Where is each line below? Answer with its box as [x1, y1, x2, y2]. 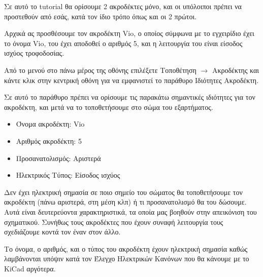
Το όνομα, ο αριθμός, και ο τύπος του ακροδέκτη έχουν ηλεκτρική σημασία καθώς [4, 243, 248, 254]
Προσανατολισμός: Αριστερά [16, 152, 101, 163]
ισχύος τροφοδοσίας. [4, 48, 64, 58]
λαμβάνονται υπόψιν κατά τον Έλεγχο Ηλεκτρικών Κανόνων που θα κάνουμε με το [4, 253, 249, 264]
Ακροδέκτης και [212, 64, 259, 75]
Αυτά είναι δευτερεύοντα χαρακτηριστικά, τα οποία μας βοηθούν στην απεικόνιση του [4, 206, 257, 217]
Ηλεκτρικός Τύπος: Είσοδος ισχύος [16, 170, 120, 180]
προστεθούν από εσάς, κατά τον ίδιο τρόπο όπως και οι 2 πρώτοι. [4, 11, 197, 21]
